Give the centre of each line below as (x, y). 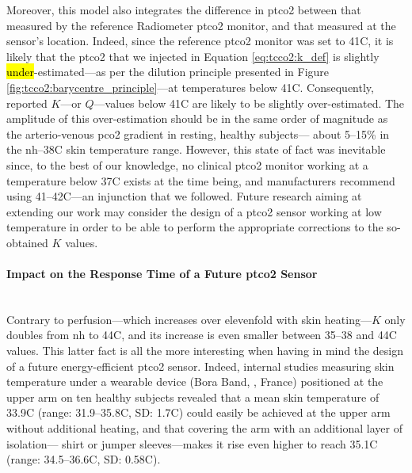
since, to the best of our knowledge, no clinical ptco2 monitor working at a (187, 164)
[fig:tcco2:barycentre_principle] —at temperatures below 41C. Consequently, (190, 87)
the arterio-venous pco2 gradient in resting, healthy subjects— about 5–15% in (198, 134)
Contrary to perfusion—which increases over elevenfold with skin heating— (189, 319)
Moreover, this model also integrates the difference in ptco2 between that (184, 10)
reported (27, 103)
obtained (27, 242)
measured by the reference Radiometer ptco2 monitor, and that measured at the (201, 25)
